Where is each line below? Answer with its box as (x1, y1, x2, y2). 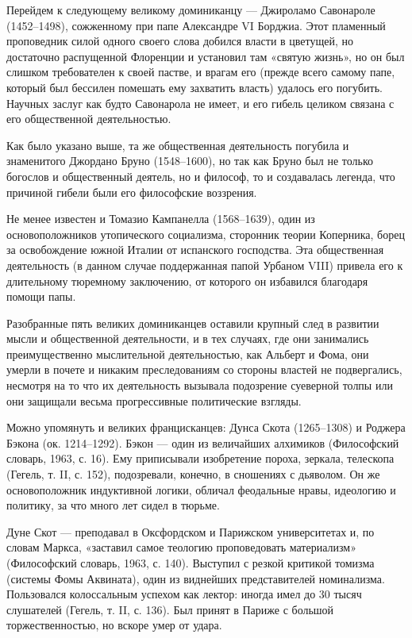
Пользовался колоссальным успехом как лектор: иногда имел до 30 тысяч (6, 586, 362, 602)
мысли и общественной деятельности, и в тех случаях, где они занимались (6, 330, 369, 347)
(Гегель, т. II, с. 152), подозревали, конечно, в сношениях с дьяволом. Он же (6, 466, 380, 482)
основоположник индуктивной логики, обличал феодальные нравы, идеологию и (6, 481, 396, 498)
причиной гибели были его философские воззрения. (6, 183, 257, 200)
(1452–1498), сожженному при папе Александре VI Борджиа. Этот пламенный (6, 17, 386, 33)
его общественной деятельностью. (6, 110, 171, 127)
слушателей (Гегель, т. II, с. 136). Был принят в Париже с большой (6, 601, 334, 617)
